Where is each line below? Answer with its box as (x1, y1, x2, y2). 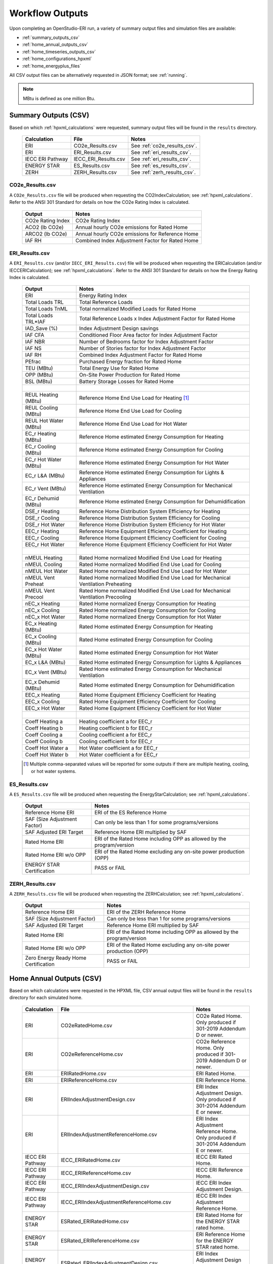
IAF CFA (25, 332, 44, 339)
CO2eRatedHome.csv (61, 1022, 112, 1029)
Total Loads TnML (25, 305, 68, 312)
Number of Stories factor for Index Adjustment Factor (79, 345, 206, 352)
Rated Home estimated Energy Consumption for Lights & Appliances (79, 659, 242, 666)
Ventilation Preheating (79, 580, 131, 588)
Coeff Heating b (25, 725, 63, 732)
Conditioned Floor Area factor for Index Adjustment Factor (79, 332, 218, 339)
